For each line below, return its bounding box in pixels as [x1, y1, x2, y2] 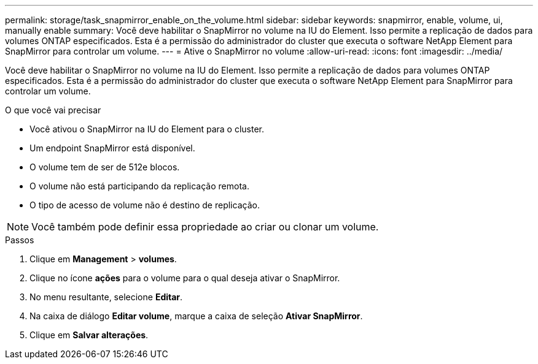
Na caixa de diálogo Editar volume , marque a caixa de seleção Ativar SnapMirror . [29, 311, 363, 321]
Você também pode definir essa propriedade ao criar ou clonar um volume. [31, 221, 379, 233]
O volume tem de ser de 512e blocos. [29, 162, 180, 172]
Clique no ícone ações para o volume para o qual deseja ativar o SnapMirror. [29, 273, 340, 283]
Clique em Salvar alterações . [29, 330, 149, 340]
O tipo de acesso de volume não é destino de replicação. [29, 200, 260, 210]
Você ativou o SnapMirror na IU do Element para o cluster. [29, 124, 264, 134]
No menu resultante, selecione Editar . [29, 292, 183, 302]
